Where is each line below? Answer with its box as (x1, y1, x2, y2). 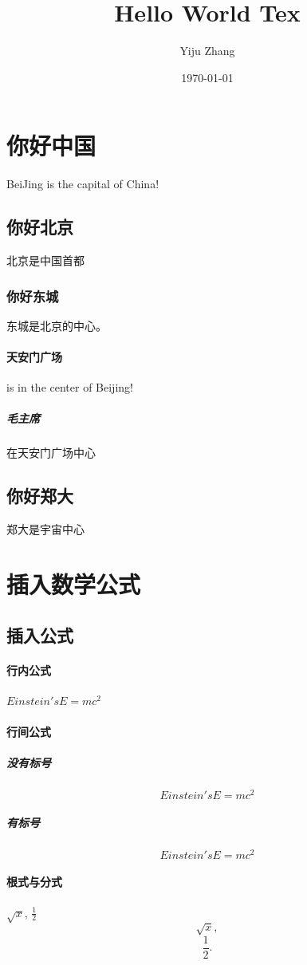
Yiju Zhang (179, 42, 235, 59)
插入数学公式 (6, 567, 141, 600)
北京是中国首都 (6, 252, 85, 269)
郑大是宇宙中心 (6, 521, 85, 538)
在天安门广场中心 (6, 444, 96, 461)
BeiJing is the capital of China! (6, 175, 159, 192)
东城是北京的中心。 (6, 317, 107, 333)
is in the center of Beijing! (6, 379, 133, 396)
